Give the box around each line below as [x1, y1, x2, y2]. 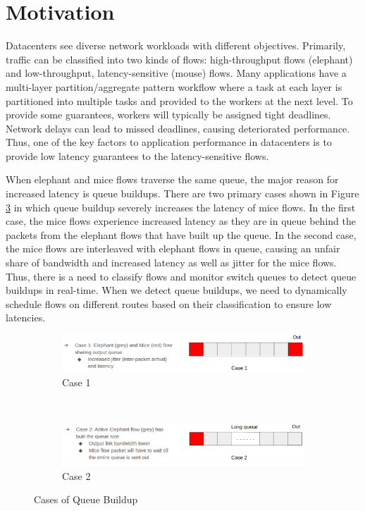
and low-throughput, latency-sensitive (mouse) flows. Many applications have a [6, 66, 347, 80]
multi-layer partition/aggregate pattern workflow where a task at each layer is [6, 79, 342, 94]
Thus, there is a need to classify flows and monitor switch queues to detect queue [6, 269, 357, 283]
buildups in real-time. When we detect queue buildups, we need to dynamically [6, 283, 347, 297]
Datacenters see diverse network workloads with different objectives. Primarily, [6, 38, 346, 53]
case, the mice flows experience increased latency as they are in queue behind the [6, 214, 356, 228]
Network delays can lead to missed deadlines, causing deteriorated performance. [6, 121, 350, 135]
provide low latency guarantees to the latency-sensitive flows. [6, 148, 269, 163]
